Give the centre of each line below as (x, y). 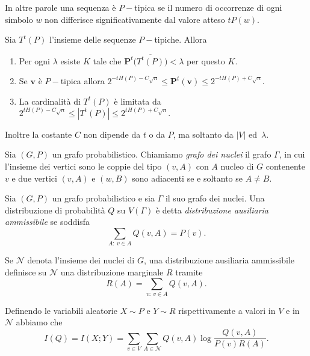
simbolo (19, 19)
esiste (70, 60)
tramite (189, 272)
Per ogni (34, 60)
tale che (107, 60)
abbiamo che (39, 322)
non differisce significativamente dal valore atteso (135, 19)
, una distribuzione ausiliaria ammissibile (219, 260)
